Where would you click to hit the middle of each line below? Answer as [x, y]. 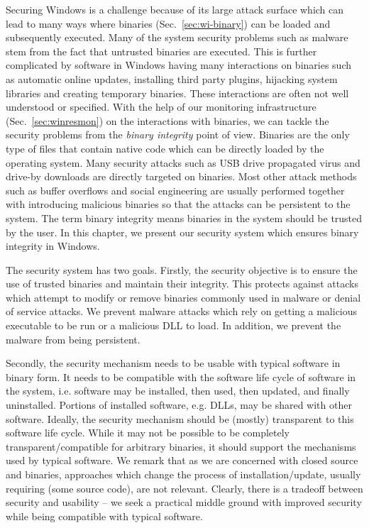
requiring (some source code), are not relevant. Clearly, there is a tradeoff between [184, 488]
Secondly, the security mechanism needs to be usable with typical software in [173, 363]
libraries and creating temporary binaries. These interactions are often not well [177, 93]
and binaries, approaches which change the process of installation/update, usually [183, 474]
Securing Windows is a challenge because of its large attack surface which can [175, 9]
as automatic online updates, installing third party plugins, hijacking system [172, 78]
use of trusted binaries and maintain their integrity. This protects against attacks [182, 284]
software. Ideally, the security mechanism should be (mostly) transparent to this [180, 418]
